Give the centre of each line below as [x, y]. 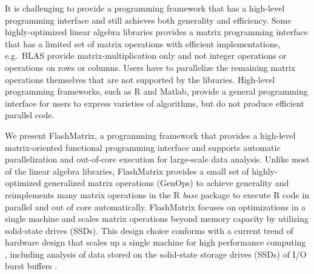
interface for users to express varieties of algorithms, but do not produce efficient [155, 103]
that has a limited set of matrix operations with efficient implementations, [143, 43]
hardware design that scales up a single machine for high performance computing [155, 242]
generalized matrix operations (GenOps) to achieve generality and [166, 183]
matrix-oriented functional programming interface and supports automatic [143, 147]
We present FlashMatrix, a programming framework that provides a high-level [150, 135]
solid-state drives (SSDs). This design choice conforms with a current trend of [149, 230]
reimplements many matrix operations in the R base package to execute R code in [157, 194]
